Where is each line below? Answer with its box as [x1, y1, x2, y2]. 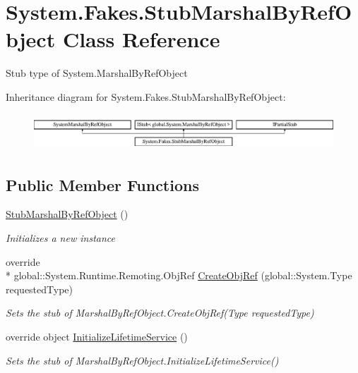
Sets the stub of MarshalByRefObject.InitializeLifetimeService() [6, 353, 279, 367]
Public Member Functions [6, 173, 199, 195]
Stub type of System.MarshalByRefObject [6, 66, 188, 80]
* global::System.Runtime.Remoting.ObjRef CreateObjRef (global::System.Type [6, 268, 352, 283]
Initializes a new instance [6, 230, 115, 245]
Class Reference [62, 25, 220, 54]
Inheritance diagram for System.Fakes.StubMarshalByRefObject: [6, 89, 286, 104]
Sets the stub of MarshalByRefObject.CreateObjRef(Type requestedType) [6, 305, 314, 320]
